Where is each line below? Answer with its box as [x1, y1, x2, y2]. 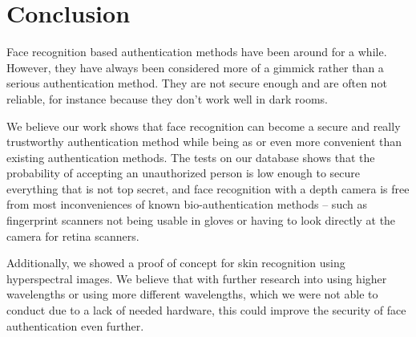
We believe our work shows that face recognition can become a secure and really [6, 117, 401, 134]
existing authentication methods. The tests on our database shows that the [6, 148, 375, 165]
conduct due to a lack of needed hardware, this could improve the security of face [6, 302, 406, 319]
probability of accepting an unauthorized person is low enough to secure [6, 164, 361, 181]
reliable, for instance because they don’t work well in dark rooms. [6, 90, 328, 107]
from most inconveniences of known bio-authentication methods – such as [6, 196, 367, 213]
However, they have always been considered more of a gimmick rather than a [6, 59, 384, 75]
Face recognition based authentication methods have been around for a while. [6, 43, 387, 60]
